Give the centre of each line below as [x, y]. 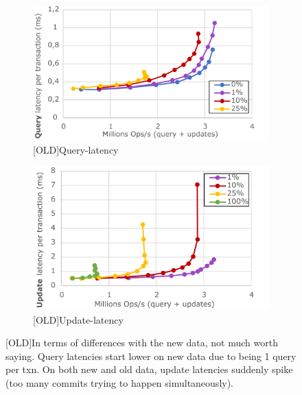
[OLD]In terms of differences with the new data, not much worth [142, 343]
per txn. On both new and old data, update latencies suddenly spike [149, 369]
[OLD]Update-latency [78, 319]
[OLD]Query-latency [76, 150]
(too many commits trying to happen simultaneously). [120, 382]
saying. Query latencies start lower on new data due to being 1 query [151, 356]
